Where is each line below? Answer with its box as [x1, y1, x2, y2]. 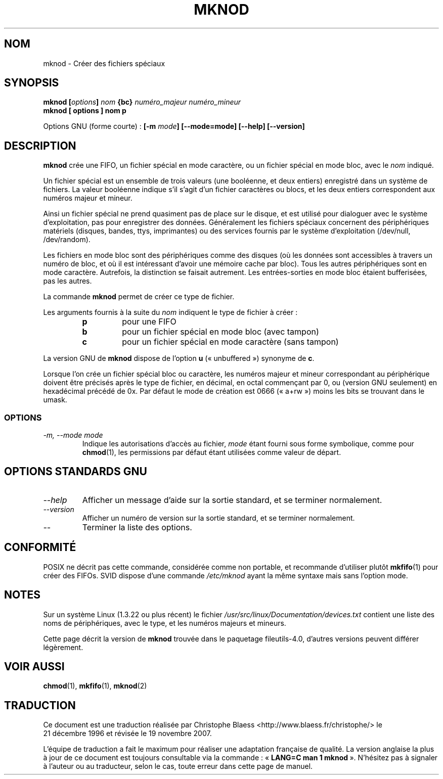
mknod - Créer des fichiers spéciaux [43, 59, 165, 68]
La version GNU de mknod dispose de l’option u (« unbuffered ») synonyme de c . [43, 354, 315, 363]
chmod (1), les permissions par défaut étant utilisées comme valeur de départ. [82, 448, 341, 457]
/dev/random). [43, 235, 91, 244]
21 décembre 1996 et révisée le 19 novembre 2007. [43, 729, 212, 738]
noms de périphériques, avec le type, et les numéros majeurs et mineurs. [43, 618, 286, 627]
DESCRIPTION [4, 139, 76, 152]
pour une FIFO [122, 316, 176, 327]
